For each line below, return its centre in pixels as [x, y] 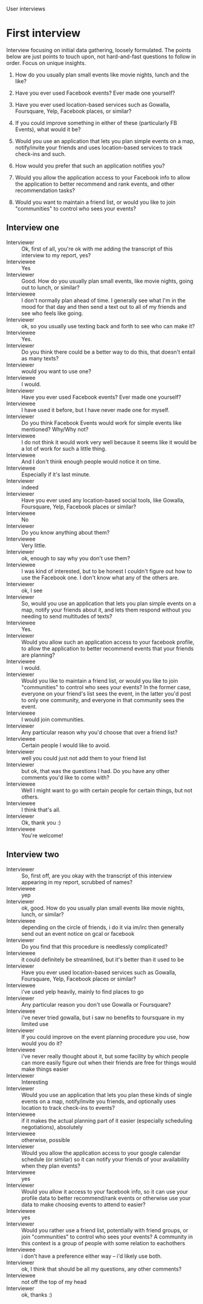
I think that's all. [41, 809]
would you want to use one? [56, 371]
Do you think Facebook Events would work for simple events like [101, 423]
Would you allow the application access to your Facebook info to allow [102, 177]
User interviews [26, 9]
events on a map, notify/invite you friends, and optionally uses [99, 1101]
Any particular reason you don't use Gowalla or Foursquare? [96, 1004]
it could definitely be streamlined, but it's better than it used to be [103, 959]
